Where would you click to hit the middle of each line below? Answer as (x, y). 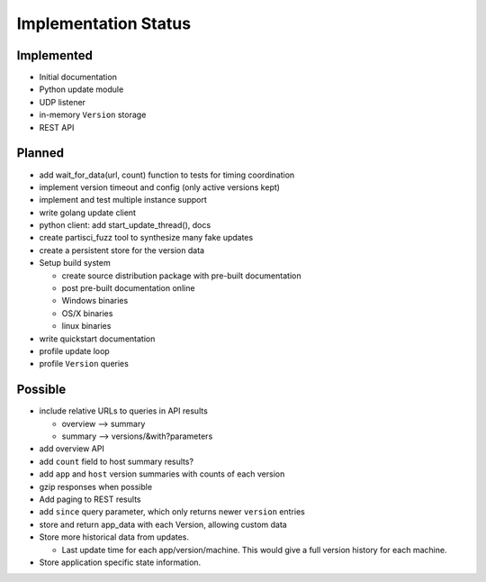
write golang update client (88, 213)
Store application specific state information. (120, 562)
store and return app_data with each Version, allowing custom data (163, 524)
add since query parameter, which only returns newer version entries (172, 512)
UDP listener (62, 102)
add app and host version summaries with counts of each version (162, 474)
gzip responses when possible (96, 487)
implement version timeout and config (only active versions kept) (160, 187)
